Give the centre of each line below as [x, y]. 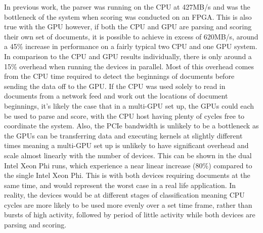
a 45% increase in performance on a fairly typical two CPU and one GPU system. [131, 46]
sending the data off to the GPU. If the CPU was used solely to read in [115, 86]
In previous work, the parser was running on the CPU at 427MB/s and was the [127, 7]
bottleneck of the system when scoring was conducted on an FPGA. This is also [128, 16]
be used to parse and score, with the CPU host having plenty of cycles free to [124, 115]
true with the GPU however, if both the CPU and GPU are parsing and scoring [128, 27]
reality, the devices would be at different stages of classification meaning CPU [124, 195]
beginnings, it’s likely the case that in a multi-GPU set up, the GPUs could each [129, 105]
